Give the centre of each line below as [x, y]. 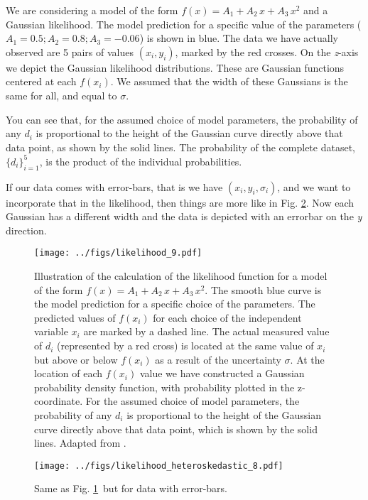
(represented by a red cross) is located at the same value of [185, 346]
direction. [26, 230]
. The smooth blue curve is [263, 289]
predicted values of [75, 317]
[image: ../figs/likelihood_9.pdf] [118, 253]
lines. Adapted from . [80, 443]
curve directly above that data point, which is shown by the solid [176, 429]
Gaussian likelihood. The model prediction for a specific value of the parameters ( [184, 24]
